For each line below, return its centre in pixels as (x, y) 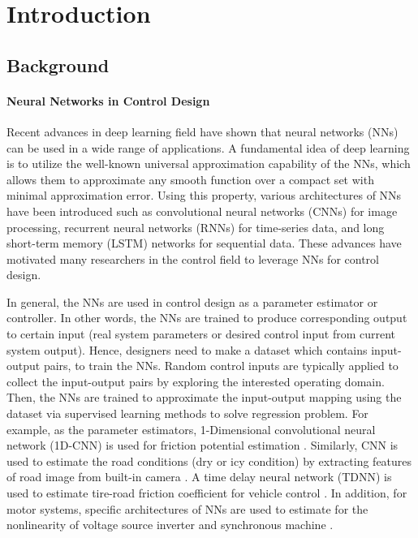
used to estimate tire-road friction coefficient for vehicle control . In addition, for (207, 493)
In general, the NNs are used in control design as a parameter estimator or (192, 301)
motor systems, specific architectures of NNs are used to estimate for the (187, 508)
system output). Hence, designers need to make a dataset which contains (187, 349)
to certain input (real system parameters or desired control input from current (201, 334)
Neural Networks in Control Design (108, 100)
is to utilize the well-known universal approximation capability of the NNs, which (209, 164)
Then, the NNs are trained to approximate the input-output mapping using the (204, 397)
